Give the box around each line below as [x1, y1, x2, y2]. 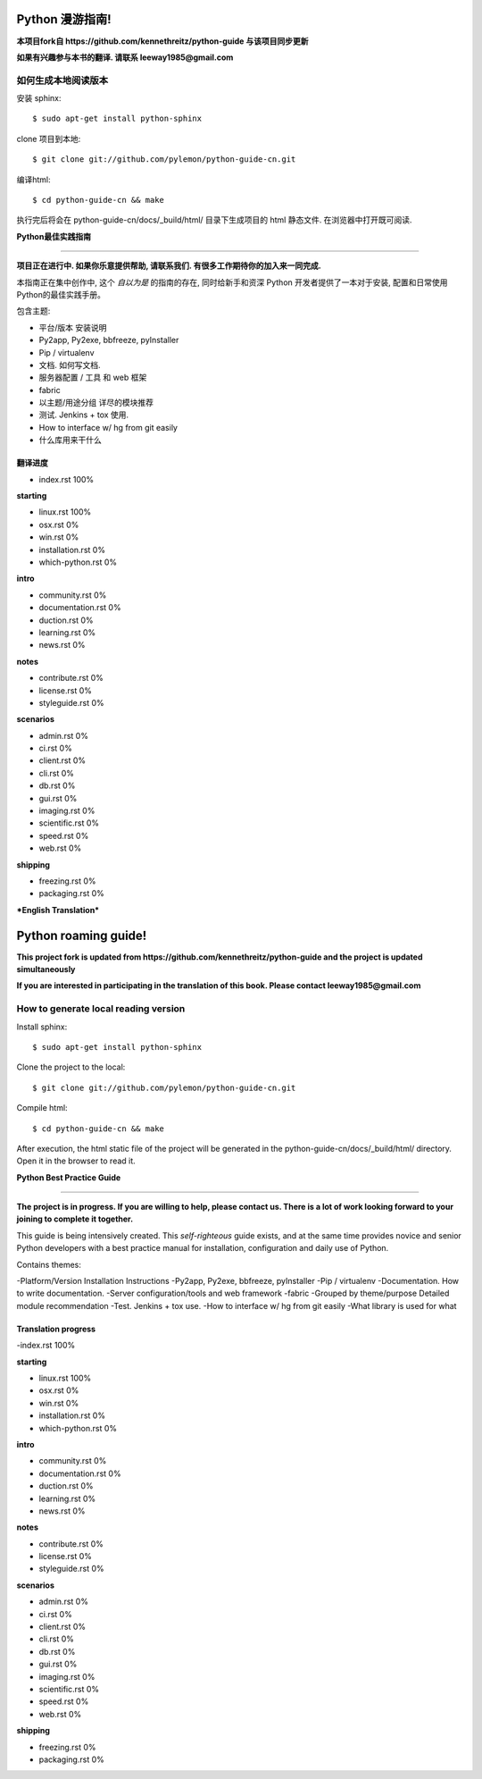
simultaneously [16, 964, 76, 975]
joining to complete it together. [16, 1213, 134, 1224]
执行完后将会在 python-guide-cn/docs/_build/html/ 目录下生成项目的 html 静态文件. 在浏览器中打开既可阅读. [16, 214, 412, 225]
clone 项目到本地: [16, 133, 81, 144]
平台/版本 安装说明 [38, 322, 107, 332]
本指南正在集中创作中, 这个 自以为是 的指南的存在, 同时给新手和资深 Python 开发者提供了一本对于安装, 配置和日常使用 [16, 277, 448, 288]
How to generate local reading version [16, 1003, 186, 1015]
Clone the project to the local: [16, 1062, 126, 1072]
